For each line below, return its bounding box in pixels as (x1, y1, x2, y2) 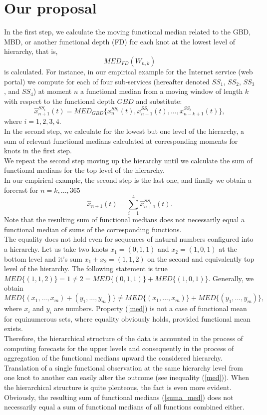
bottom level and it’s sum (4, 253, 82, 264)
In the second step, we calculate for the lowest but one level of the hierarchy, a (4, 126, 244, 136)
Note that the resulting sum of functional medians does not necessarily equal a (4, 214, 245, 225)
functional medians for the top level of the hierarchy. (4, 165, 165, 175)
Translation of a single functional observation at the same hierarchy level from (4, 362, 243, 373)
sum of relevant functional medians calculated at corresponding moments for (4, 135, 238, 146)
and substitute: (136, 95, 182, 106)
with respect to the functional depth (4, 95, 115, 106)
